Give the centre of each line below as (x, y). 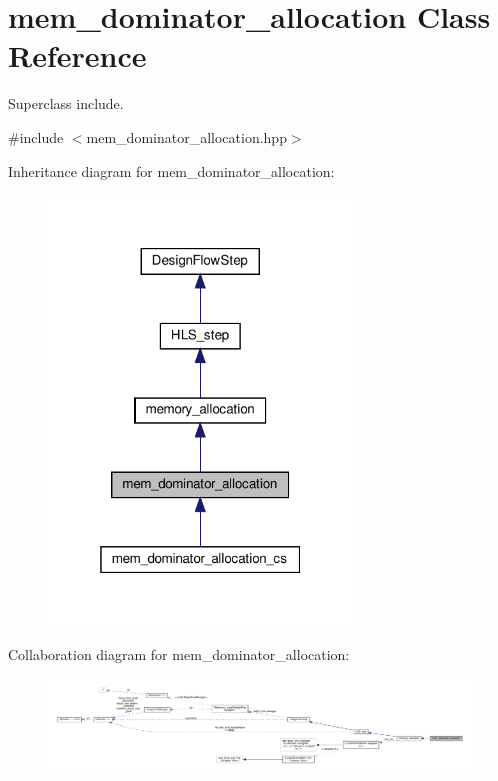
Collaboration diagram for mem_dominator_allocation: (179, 653)
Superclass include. (66, 103)
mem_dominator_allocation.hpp (186, 136)
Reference (77, 55)
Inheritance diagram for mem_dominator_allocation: (171, 170)
